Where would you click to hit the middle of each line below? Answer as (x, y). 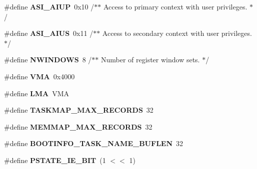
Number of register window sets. (150, 60)
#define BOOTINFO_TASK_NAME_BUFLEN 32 (94, 143)
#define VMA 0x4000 (39, 76)
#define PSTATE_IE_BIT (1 (55, 160)
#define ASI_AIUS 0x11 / (49, 33)
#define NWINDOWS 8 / (48, 60)
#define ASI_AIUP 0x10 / (49, 6)
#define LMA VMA (37, 93)
